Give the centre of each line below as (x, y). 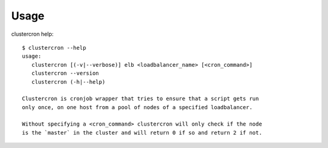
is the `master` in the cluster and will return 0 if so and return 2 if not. (142, 133)
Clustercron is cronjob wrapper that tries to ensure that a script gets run (141, 99)
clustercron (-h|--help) (68, 82)
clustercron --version (65, 73)
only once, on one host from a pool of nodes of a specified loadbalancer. (137, 107)
